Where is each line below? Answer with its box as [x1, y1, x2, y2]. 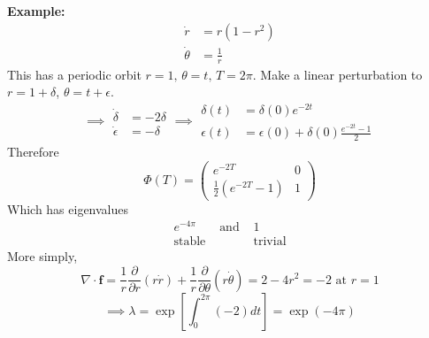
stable [173, 235, 206, 249]
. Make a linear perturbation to [252, 65, 423, 83]
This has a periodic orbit [7, 65, 142, 83]
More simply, [7, 247, 78, 265]
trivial [253, 235, 287, 249]
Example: [7, 2, 65, 19]
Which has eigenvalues [7, 199, 129, 218]
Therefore [7, 142, 59, 160]
